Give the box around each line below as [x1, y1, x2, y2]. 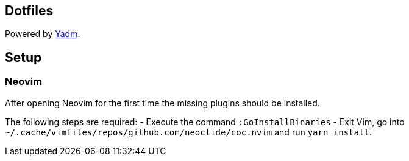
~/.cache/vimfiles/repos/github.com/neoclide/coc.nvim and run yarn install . [5, 126, 372, 137]
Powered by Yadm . [5, 29, 80, 39]
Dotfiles [5, 3, 54, 18]
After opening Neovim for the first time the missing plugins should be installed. [5, 97, 320, 108]
